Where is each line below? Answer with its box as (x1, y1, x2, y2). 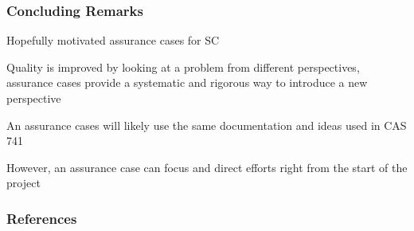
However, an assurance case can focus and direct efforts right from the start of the (6, 159, 408, 175)
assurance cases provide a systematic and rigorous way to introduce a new (6, 74, 368, 91)
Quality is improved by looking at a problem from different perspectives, (6, 58, 360, 75)
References (6, 208, 77, 228)
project (6, 174, 41, 191)
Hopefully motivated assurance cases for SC (6, 32, 220, 49)
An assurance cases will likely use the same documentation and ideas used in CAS (6, 116, 407, 133)
